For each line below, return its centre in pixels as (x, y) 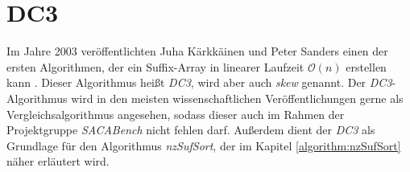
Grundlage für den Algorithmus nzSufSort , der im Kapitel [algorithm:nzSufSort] (204, 145)
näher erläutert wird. (58, 161)
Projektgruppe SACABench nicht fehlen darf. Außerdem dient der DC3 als (191, 130)
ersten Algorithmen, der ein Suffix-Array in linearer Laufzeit (155, 66)
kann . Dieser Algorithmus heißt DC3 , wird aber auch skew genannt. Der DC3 (199, 82)
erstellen (366, 66)
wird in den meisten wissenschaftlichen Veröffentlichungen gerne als (237, 98)
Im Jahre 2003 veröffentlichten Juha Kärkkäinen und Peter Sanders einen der (197, 51)
